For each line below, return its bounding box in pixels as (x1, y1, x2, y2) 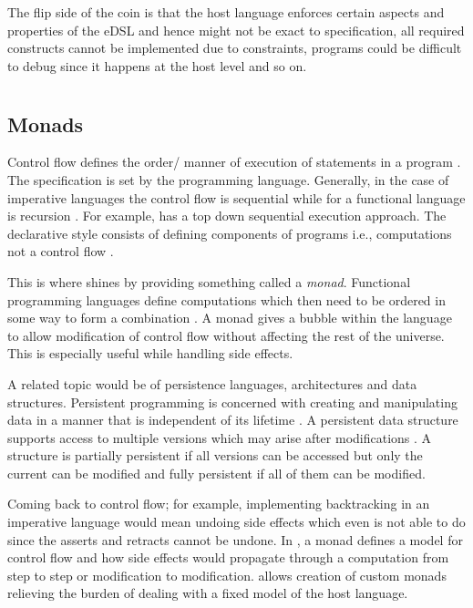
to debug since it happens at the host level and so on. (7, 56, 307, 75)
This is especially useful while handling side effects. (7, 344, 293, 363)
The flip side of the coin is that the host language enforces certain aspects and (7, 3, 445, 21)
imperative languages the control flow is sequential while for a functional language (7, 188, 466, 207)
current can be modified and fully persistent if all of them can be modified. (7, 463, 426, 482)
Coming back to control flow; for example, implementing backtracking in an (7, 494, 430, 513)
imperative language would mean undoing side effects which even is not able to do (7, 512, 466, 531)
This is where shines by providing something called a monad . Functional (7, 272, 411, 291)
